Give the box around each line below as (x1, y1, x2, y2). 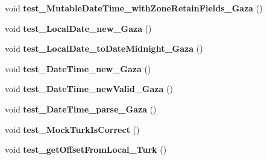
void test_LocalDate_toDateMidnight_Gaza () (5, 42, 203, 55)
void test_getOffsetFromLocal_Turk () (5, 143, 167, 156)
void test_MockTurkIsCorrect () (5, 123, 140, 135)
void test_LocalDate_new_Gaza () (5, 22, 152, 34)
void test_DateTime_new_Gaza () (5, 62, 151, 75)
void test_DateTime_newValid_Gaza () (5, 82, 173, 95)
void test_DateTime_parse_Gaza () (5, 102, 157, 115)
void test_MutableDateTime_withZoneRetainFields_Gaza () (5, 2, 263, 14)
